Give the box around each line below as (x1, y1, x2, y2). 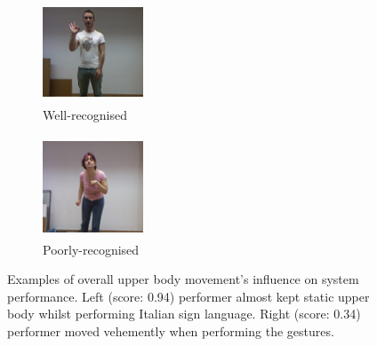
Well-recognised (43, 105, 128, 123)
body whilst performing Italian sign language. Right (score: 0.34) (7, 304, 361, 323)
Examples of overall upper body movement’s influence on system (7, 270, 359, 288)
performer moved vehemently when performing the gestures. (7, 321, 334, 340)
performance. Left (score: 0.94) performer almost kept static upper (7, 287, 370, 305)
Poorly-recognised (43, 240, 140, 258)
